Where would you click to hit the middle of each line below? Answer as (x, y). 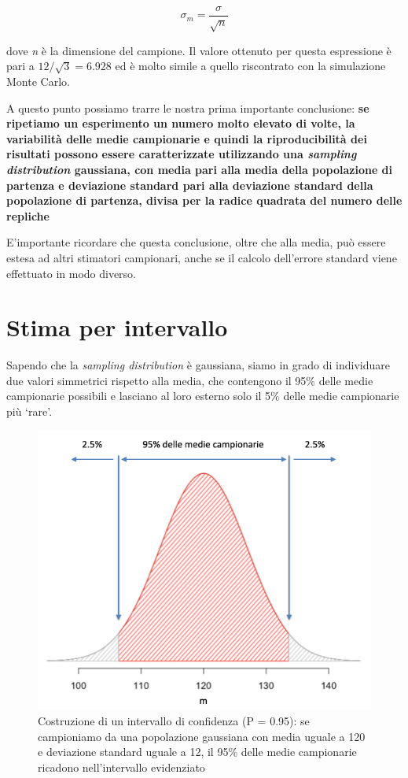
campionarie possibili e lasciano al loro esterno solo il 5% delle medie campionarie (203, 396)
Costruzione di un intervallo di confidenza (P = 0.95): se (174, 720)
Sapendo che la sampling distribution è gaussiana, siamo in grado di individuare (198, 365)
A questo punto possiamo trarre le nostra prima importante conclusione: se (188, 107)
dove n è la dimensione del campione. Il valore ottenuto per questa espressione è (199, 50)
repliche (28, 215)
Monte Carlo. (38, 82)
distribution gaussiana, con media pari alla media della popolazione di (200, 169)
